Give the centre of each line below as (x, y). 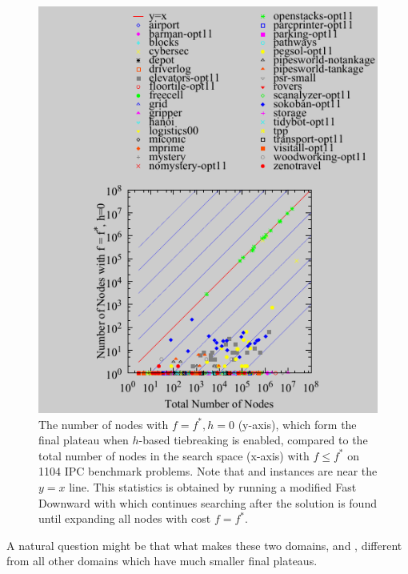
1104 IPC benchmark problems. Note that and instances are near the (208, 471)
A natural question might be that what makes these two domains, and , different (204, 545)
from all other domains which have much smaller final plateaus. (162, 561)
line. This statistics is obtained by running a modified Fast (213, 487)
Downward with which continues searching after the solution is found (208, 502)
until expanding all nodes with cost (125, 518)
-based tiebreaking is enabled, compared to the (253, 440)
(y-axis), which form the (297, 424)
